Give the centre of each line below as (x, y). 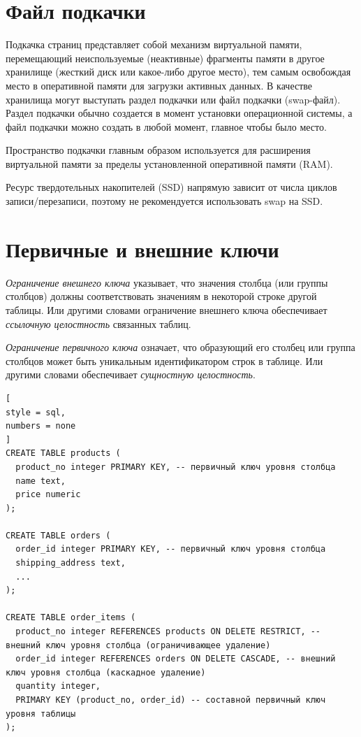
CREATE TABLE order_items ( (71, 618)
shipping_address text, (71, 563)
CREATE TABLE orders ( (58, 535)
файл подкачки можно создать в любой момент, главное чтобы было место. (166, 126)
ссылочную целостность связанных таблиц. (98, 323)
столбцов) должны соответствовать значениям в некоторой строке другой (161, 296)
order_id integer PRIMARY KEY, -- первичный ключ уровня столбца (171, 549)
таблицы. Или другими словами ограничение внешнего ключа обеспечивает (167, 309)
